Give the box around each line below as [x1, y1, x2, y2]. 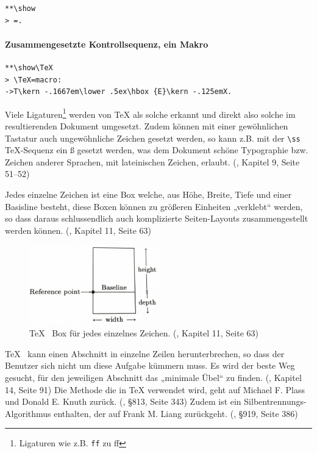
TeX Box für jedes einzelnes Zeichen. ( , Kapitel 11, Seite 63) [29, 327, 259, 339]
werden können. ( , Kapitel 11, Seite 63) [5, 223, 151, 236]
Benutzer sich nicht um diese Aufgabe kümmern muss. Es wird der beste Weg [5, 359, 295, 372]
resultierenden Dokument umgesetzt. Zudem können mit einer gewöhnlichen [5, 120, 288, 132]
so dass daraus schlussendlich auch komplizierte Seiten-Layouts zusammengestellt [5, 212, 308, 225]
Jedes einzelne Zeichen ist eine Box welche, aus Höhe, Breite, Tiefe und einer [5, 188, 292, 201]
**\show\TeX [5, 63, 53, 72]
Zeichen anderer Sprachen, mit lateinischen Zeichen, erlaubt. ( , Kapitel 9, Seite [5, 155, 300, 168]
